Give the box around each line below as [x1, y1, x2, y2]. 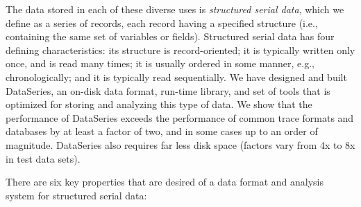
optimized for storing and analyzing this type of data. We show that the [6, 97, 312, 111]
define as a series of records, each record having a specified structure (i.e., [6, 15, 318, 30]
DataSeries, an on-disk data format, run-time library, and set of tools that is [6, 83, 330, 98]
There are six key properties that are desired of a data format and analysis [6, 174, 324, 189]
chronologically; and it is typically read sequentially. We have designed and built [6, 69, 347, 84]
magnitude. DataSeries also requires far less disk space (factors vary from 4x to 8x [6, 137, 355, 152]
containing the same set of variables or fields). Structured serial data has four [6, 29, 335, 44]
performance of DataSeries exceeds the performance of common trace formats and [6, 110, 354, 125]
